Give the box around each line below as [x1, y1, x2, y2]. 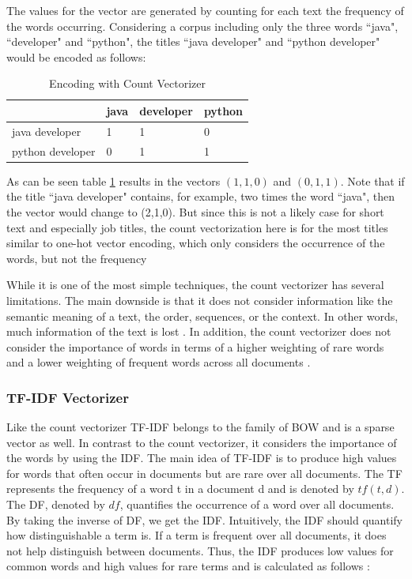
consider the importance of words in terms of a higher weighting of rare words [6, 338, 384, 355]
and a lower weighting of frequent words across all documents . [6, 354, 311, 370]
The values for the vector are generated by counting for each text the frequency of [6, 2, 404, 18]
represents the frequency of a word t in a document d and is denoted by [6, 480, 354, 497]
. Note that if [340, 172, 405, 189]
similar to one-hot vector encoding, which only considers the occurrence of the [6, 235, 385, 251]
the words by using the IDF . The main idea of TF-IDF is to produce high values [6, 449, 397, 466]
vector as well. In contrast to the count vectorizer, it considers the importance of [6, 434, 397, 450]
